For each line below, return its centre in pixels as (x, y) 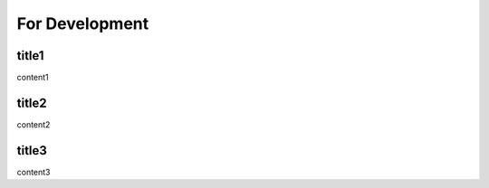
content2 (34, 124)
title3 (32, 150)
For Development (83, 23)
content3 (34, 172)
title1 (30, 56)
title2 (32, 103)
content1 (33, 78)
